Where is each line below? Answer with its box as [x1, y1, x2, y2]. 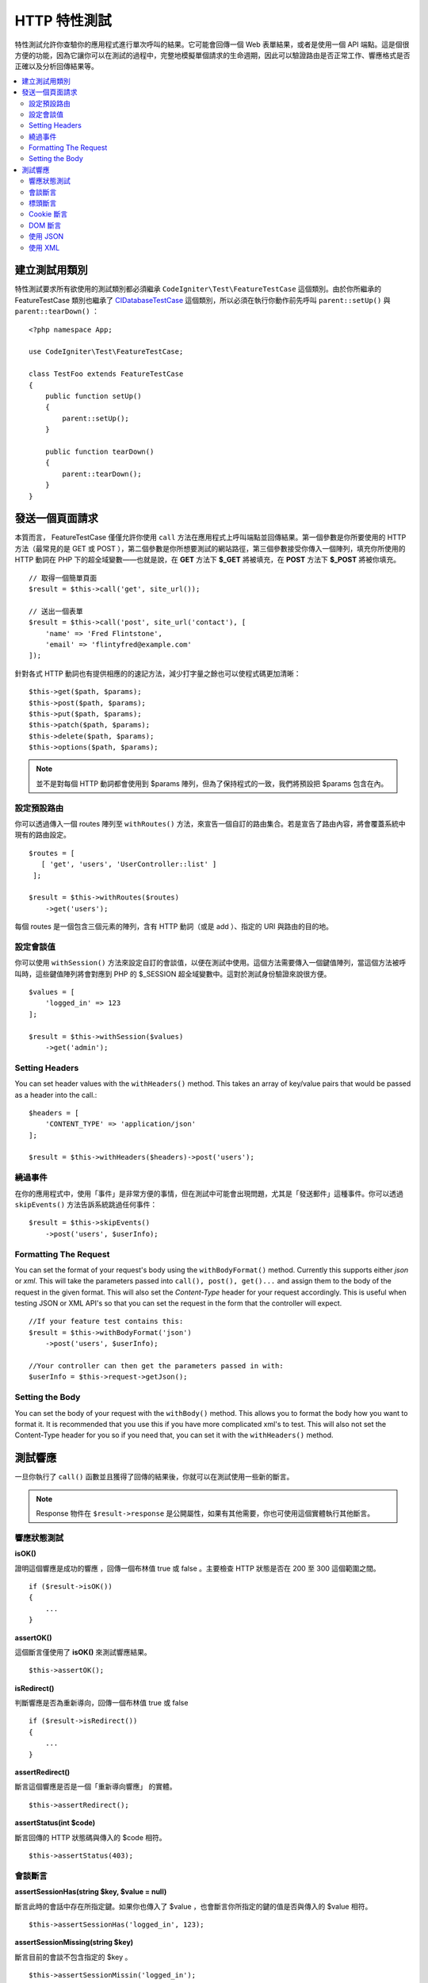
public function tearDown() [44, 447, 155, 456]
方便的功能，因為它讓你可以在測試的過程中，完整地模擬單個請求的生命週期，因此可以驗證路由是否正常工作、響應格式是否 [14, 50, 411, 59]
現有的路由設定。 [14, 830, 71, 840]
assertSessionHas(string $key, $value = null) [14, 1887, 167, 1897]
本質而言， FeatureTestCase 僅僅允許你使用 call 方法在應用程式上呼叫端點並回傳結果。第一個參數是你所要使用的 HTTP [14, 532, 407, 543]
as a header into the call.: [14, 1090, 97, 1099]
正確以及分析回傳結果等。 [14, 62, 98, 71]
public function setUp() [44, 392, 142, 401]
